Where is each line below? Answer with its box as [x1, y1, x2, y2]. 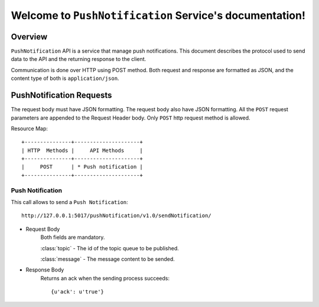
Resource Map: [11, 125, 48, 132]
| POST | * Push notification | [21, 163, 143, 170]
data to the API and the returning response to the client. [11, 56, 147, 63]
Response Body [25, 266, 64, 273]
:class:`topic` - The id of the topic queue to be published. [40, 244, 180, 251]
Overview [11, 31, 48, 41]
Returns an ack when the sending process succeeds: [40, 274, 170, 282]
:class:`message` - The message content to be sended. [40, 255, 175, 263]
